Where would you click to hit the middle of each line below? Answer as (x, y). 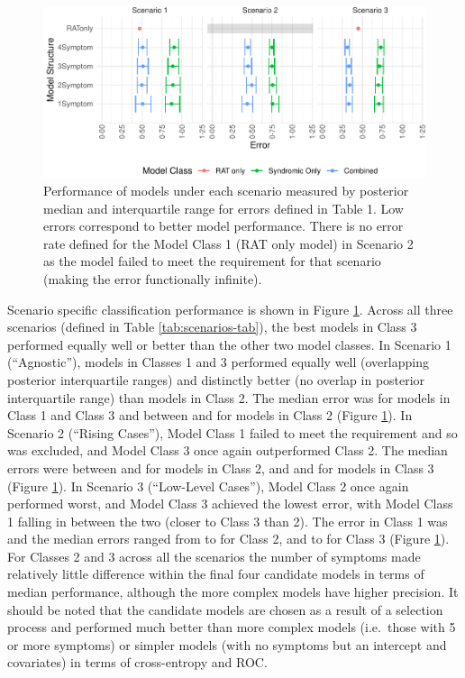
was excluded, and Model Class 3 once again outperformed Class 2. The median (228, 450)
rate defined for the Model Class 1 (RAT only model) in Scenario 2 (228, 243)
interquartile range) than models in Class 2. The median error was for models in (229, 397)
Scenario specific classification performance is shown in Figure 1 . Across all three (230, 309)
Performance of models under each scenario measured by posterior (226, 190)
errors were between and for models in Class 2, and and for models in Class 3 (221, 467)
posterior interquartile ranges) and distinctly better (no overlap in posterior (216, 379)
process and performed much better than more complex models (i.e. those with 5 (232, 627)
